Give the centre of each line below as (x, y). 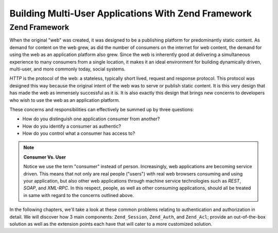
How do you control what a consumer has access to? (79, 133)
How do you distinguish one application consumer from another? (91, 119)
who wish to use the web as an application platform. (65, 100)
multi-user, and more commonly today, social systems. (67, 69)
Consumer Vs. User (45, 157)
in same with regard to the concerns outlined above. (79, 195)
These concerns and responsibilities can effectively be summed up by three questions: (102, 109)
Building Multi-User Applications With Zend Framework (131, 13)
